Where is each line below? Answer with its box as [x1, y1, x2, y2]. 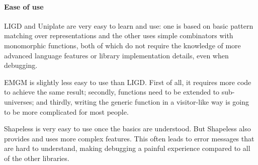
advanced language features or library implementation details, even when [4, 50, 229, 60]
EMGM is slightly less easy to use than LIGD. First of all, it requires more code [4, 76, 251, 87]
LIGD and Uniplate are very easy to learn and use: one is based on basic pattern [4, 20, 253, 31]
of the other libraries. [4, 152, 69, 163]
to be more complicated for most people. [4, 106, 129, 117]
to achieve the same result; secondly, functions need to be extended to [4, 87, 220, 97]
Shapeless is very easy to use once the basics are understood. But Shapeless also [4, 123, 251, 134]
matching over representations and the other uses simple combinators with [4, 30, 233, 41]
